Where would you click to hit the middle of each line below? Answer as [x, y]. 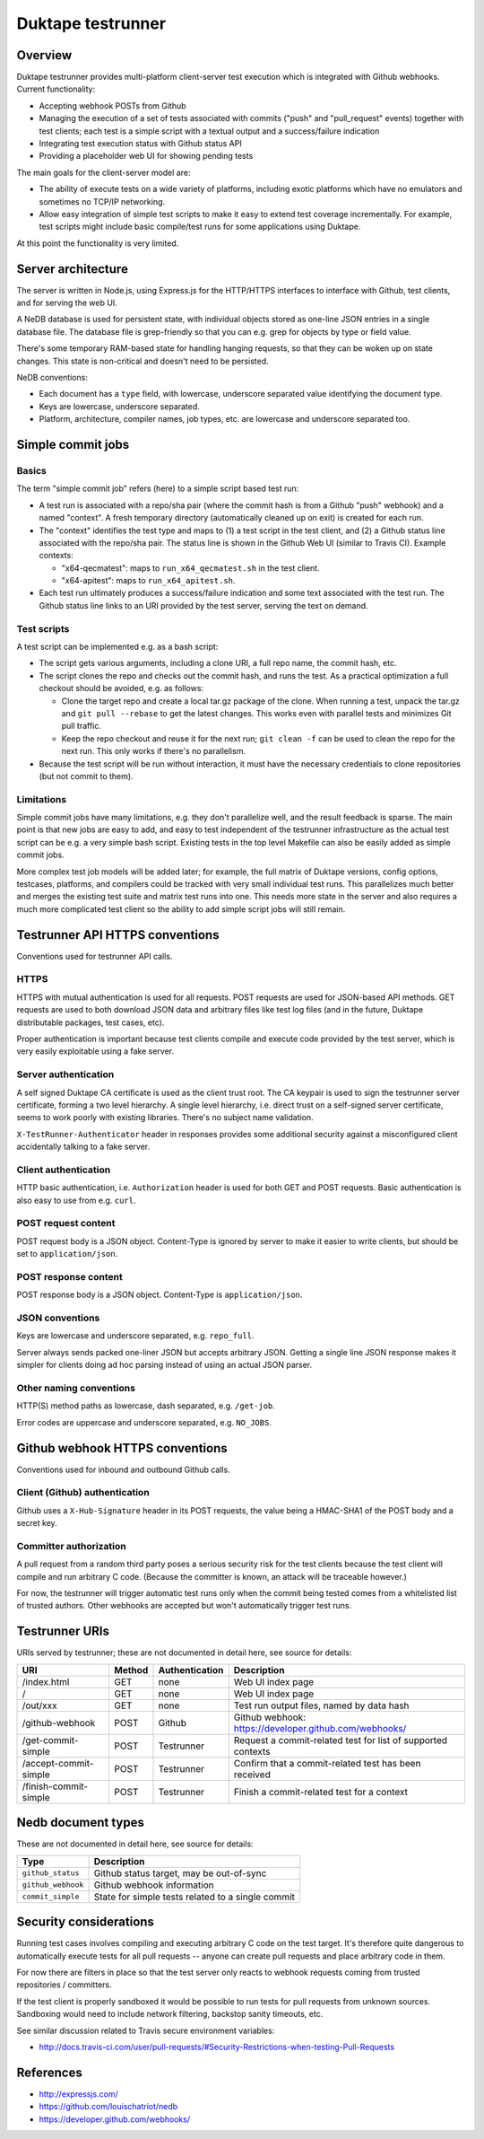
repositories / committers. [64, 1985]
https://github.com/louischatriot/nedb [108, 2107]
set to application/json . [67, 1254]
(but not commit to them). [86, 776]
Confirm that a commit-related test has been [327, 1763]
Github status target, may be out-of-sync [180, 1873]
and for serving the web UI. [67, 303]
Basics [31, 470]
